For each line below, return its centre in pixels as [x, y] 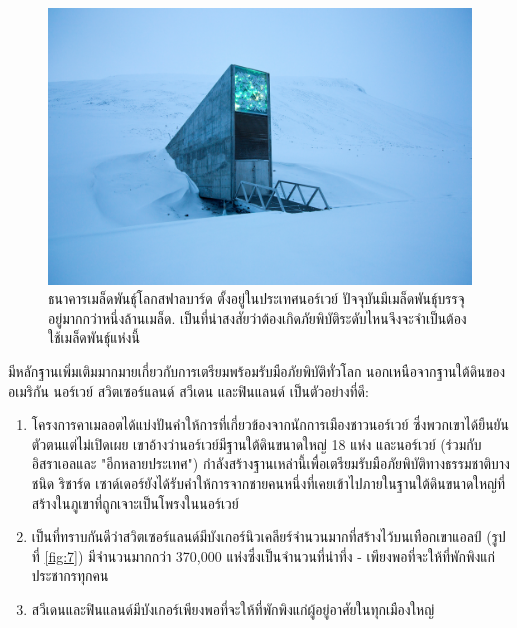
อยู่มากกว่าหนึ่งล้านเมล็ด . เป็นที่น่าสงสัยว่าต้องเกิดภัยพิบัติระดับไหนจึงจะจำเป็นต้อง [257, 317]
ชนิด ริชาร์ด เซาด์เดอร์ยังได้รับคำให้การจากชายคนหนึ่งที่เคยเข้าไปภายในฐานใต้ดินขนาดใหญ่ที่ [268, 482]
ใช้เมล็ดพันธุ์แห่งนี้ [94, 337]
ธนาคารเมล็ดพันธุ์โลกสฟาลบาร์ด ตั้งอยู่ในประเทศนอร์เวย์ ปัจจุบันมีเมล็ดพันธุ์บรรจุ [256, 298]
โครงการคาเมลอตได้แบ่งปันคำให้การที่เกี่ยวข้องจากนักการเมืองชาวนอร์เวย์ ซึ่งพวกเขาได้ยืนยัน [270, 424]
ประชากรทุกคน [70, 575]
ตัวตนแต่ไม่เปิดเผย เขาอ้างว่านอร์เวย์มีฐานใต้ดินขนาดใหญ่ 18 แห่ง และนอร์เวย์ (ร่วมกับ [256, 443]
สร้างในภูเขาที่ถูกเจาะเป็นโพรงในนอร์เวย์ [135, 502]
